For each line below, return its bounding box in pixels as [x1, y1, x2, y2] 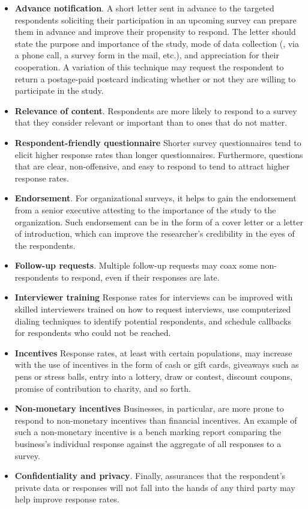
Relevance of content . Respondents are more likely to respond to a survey [14, 104, 297, 117]
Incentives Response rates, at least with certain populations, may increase [14, 346, 292, 359]
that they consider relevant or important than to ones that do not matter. [14, 116, 288, 129]
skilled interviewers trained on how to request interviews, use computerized [14, 303, 291, 315]
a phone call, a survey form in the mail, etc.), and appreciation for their [14, 49, 279, 61]
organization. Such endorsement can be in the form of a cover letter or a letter [14, 215, 304, 228]
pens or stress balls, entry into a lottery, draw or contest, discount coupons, [14, 370, 292, 383]
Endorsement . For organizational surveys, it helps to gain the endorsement [14, 192, 297, 204]
